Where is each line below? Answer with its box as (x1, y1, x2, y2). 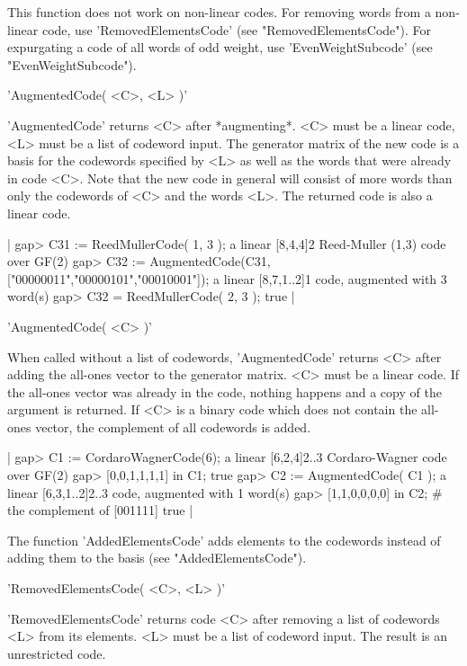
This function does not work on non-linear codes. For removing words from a (7, 3, 431, 21)
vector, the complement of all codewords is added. (35, 417, 311, 436)
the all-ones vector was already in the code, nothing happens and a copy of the (7, 382, 442, 401)
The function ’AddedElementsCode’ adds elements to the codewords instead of (7, 530, 441, 549)
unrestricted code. (7, 644, 106, 662)
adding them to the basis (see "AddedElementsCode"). (7, 548, 307, 567)
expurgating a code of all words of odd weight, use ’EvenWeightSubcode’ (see (7, 38, 433, 57)
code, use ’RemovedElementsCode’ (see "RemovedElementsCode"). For (41, 20, 432, 39)
